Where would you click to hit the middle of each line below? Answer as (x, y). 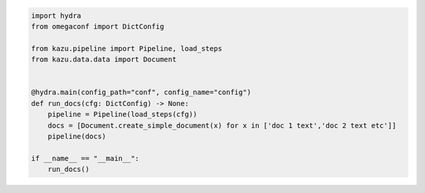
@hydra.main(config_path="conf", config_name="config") (141, 93)
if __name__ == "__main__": (85, 158)
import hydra (56, 15)
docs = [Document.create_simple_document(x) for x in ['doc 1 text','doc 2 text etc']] (222, 125)
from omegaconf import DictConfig (98, 26)
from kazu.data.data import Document (104, 60)
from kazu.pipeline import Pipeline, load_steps (127, 48)
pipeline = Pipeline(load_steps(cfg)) (122, 115)
